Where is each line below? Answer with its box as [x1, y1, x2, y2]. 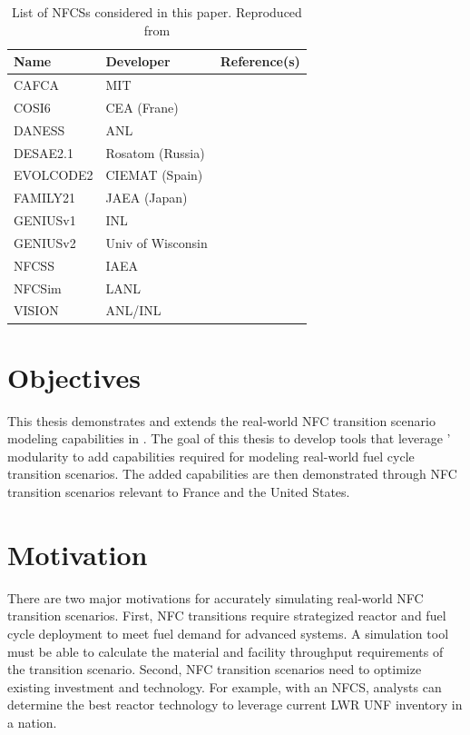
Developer [105, 52, 171, 71]
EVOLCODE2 [14, 165, 93, 184]
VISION [14, 301, 59, 320]
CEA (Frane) [105, 97, 179, 116]
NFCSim [14, 278, 62, 297]
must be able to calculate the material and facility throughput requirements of [7, 641, 444, 661]
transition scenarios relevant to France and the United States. [7, 482, 350, 502]
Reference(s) [220, 52, 300, 71]
